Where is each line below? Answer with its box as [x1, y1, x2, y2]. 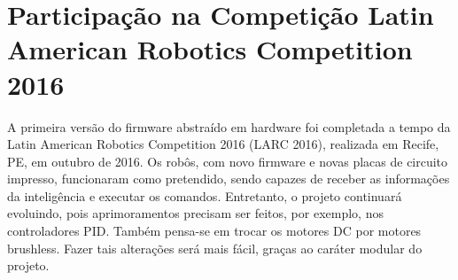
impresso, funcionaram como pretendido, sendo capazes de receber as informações [7, 169, 450, 188]
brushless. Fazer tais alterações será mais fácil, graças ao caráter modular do [7, 238, 423, 257]
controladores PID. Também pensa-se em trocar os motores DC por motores [7, 222, 422, 240]
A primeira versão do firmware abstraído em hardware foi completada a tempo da [7, 117, 451, 136]
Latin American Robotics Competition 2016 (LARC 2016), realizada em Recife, [7, 135, 439, 153]
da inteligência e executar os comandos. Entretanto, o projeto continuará [7, 186, 402, 205]
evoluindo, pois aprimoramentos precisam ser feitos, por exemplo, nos [7, 204, 384, 222]
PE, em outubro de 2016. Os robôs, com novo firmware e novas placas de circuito [7, 152, 448, 170]
